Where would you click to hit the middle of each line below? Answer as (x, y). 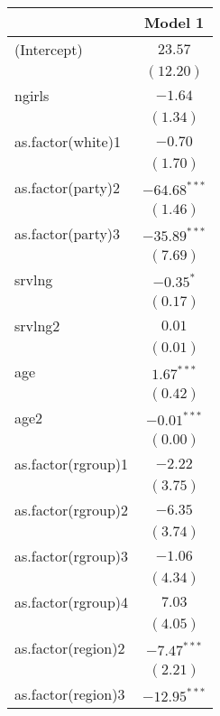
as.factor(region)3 (70, 694)
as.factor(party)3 (68, 233)
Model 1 (174, 22)
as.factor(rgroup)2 (72, 510)
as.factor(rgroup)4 (72, 602)
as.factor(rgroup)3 (72, 556)
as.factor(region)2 (70, 648)
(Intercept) (49, 49)
